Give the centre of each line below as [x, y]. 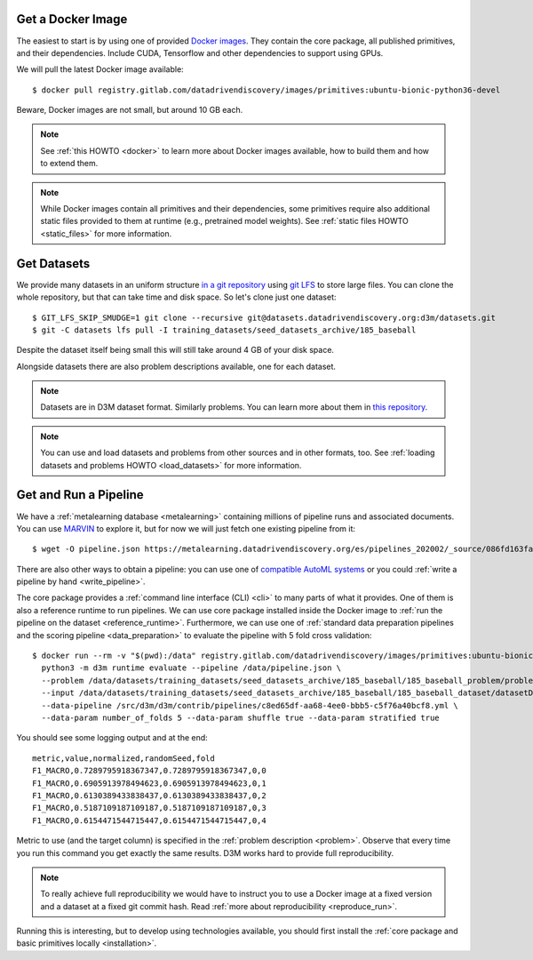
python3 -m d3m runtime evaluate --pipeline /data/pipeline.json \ [191, 668]
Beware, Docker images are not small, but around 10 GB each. [130, 110]
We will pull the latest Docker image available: [100, 69]
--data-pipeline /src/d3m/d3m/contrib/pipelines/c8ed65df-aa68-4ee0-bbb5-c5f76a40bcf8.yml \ [250, 705]
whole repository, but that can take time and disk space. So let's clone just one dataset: [176, 297]
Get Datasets [53, 264]
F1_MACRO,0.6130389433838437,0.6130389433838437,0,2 [149, 795]
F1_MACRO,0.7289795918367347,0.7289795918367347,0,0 [149, 771]
